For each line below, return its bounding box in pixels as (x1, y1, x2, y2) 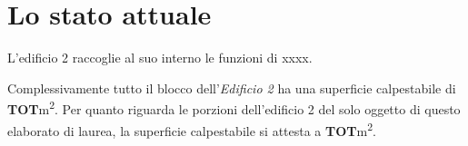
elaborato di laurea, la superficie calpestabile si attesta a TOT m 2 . (7, 118, 376, 140)
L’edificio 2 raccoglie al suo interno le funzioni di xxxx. (7, 48, 313, 67)
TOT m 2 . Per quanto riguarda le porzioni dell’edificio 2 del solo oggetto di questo (7, 97, 461, 118)
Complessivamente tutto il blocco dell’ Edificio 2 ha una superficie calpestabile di (7, 78, 456, 97)
